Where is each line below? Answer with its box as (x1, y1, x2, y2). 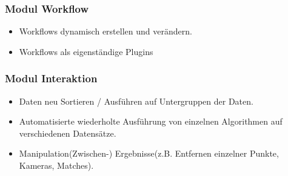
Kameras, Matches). (19, 159, 94, 171)
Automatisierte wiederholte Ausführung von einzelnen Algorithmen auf (19, 115, 283, 128)
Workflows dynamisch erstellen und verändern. (19, 25, 192, 37)
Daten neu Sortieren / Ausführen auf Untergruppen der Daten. (19, 94, 253, 107)
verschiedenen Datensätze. (19, 126, 116, 139)
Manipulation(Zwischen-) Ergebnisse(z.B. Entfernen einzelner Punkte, (19, 147, 279, 160)
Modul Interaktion (5, 71, 98, 86)
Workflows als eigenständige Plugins (19, 45, 153, 57)
